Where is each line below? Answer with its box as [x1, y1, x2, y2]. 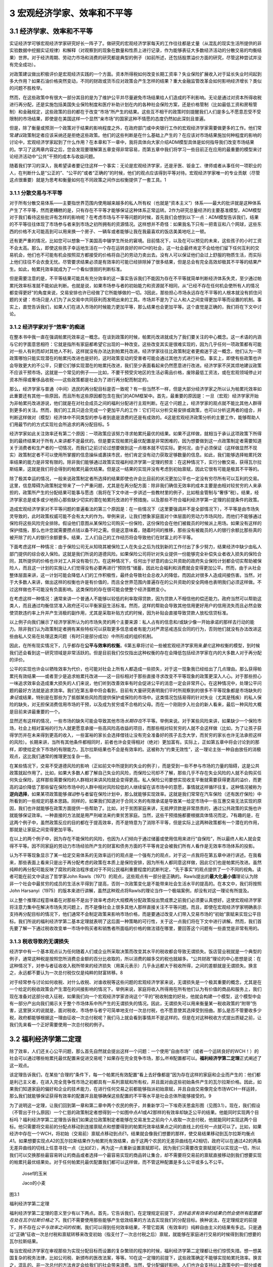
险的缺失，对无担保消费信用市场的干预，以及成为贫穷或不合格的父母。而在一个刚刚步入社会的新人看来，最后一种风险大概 [9, 701, 262, 707]
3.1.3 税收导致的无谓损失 [9, 938, 69, 945]
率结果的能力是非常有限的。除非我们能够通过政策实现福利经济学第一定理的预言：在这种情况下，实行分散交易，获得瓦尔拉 [9, 459, 262, 465]
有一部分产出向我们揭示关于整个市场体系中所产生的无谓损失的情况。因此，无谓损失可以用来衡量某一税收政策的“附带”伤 [9, 1000, 257, 1006]
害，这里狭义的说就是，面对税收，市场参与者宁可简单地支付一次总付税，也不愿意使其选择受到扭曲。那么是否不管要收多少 [9, 1008, 262, 1014]
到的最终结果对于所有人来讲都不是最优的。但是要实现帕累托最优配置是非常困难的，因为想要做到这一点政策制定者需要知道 [9, 437, 262, 443]
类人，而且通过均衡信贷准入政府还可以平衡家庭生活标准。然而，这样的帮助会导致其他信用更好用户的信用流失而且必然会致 [9, 603, 262, 609]
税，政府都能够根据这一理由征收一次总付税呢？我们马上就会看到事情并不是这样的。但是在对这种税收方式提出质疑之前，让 [9, 1014, 262, 1021]
